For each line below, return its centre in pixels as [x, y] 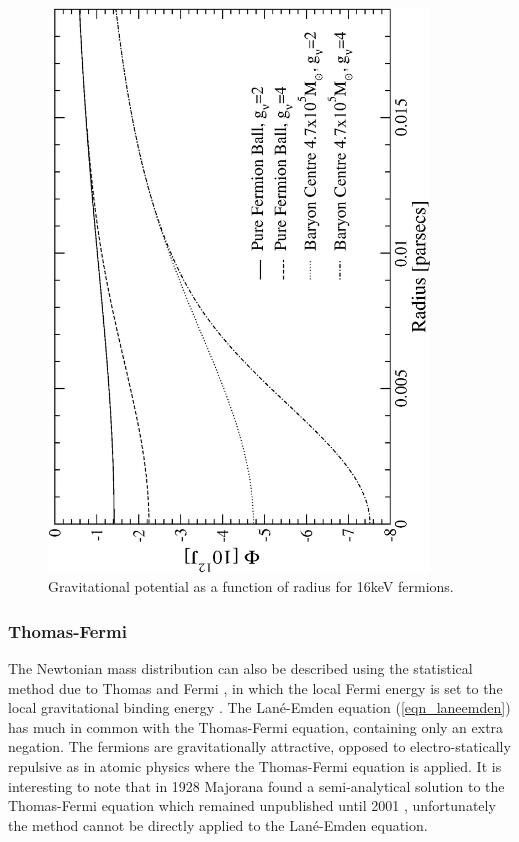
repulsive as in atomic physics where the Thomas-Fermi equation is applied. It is [255, 766]
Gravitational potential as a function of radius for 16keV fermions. [251, 586]
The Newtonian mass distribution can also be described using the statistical [240, 668]
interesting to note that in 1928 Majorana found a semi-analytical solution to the [256, 785]
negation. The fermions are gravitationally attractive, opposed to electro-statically [259, 746]
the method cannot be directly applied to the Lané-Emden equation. [218, 824]
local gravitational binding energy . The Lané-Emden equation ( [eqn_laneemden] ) [259, 707]
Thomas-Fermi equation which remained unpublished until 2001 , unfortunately [252, 805]
